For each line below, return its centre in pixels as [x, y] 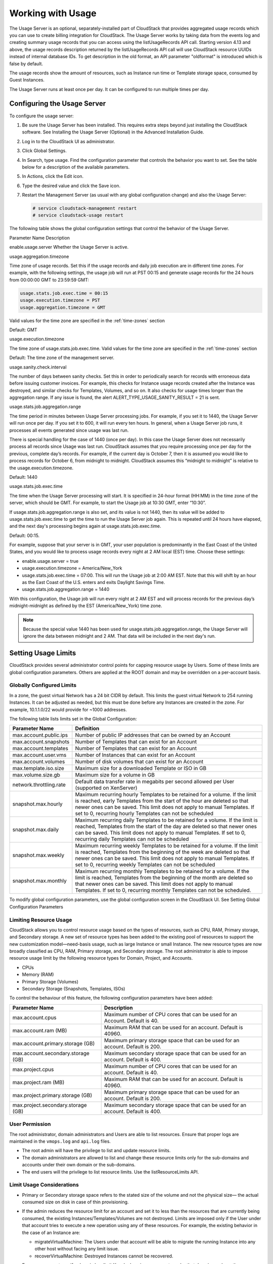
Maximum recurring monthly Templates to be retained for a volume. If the [162, 871]
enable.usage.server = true [50, 561]
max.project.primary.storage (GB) [52, 1095]
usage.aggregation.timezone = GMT [63, 307]
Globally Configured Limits [43, 685]
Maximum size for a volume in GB [115, 775]
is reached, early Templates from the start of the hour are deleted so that [162, 801]
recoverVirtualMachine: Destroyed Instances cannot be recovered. [104, 1256]
